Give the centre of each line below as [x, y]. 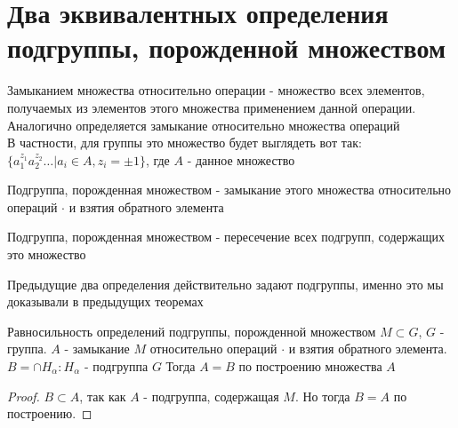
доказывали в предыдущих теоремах [105, 301]
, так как [103, 396]
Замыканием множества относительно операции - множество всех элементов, [216, 90]
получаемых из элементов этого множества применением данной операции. [212, 107]
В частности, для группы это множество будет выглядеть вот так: [185, 143]
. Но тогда [322, 396]
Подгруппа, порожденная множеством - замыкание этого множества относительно [229, 190]
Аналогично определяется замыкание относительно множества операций [204, 125]
